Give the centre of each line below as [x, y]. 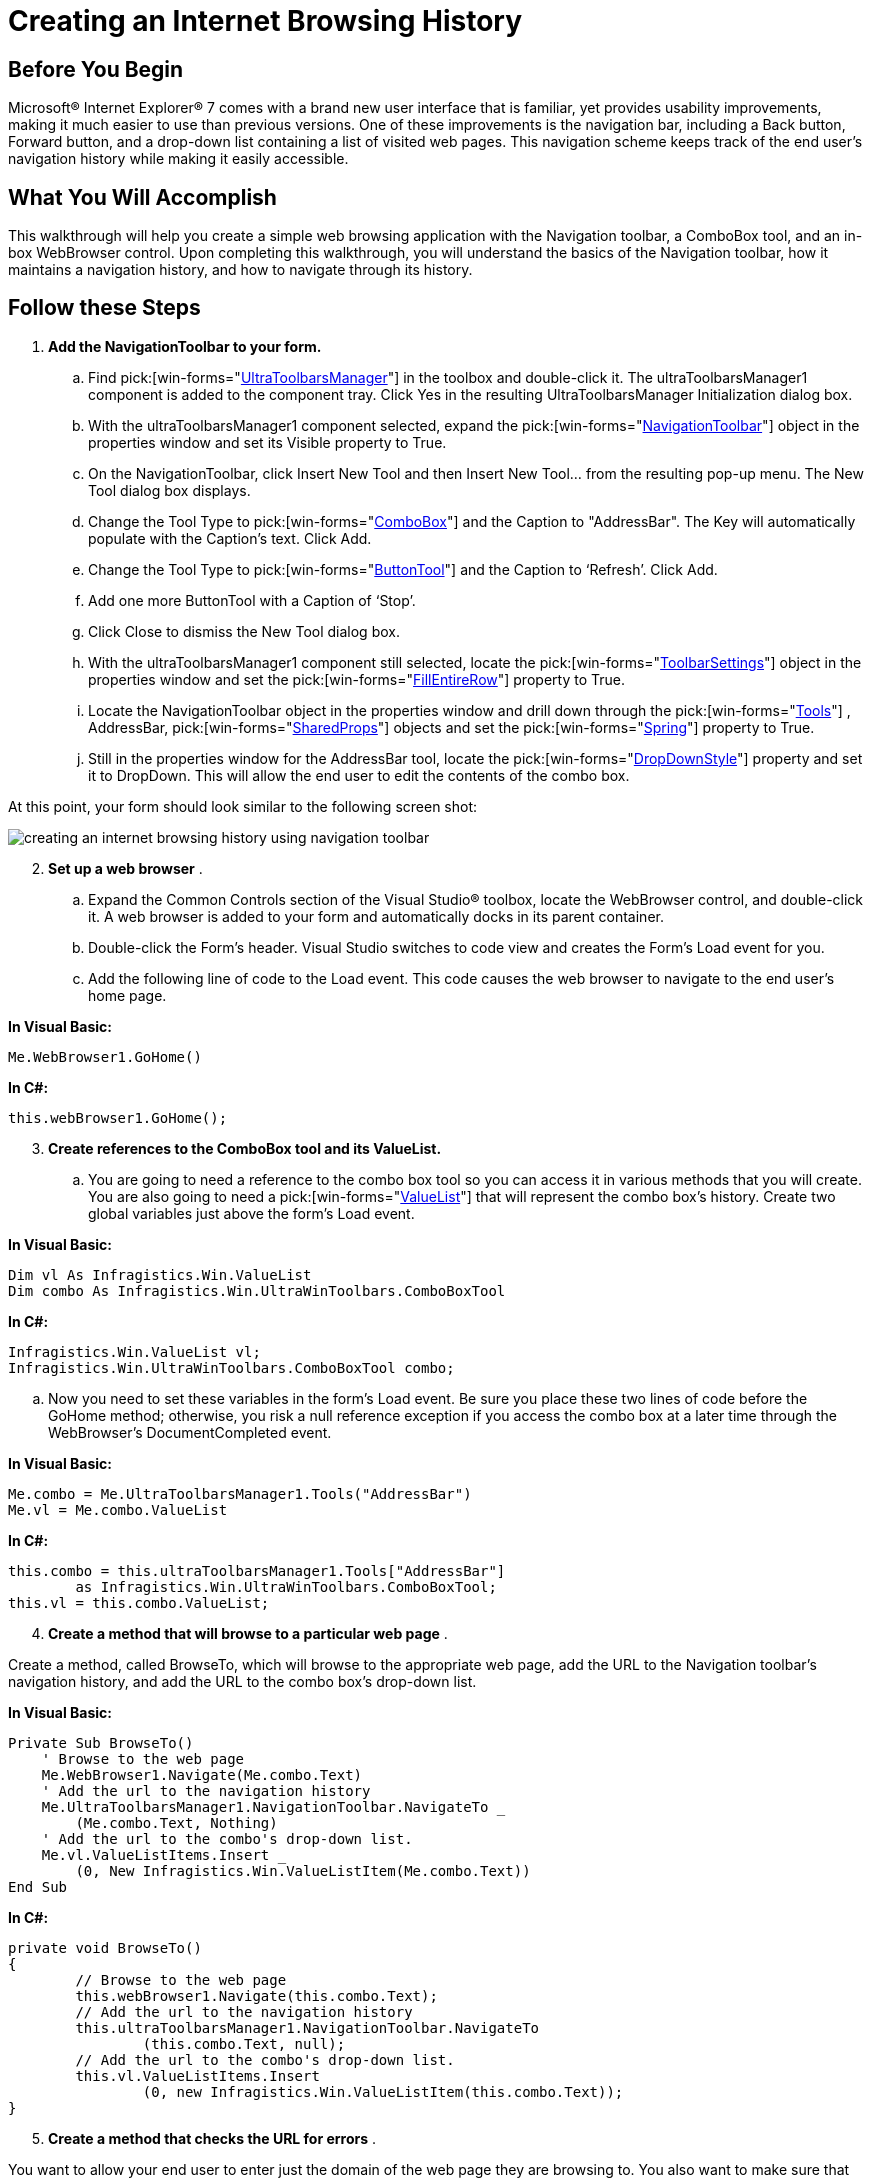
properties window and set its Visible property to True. [267, 442]
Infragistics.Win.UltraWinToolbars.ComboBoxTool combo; [231, 1367]
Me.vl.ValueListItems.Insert [155, 1854]
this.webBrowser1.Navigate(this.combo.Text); [256, 1995]
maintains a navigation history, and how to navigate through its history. [240, 270]
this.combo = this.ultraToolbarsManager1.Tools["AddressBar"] [257, 1570]
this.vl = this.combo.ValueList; [139, 1602]
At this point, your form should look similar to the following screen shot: [243, 806]
